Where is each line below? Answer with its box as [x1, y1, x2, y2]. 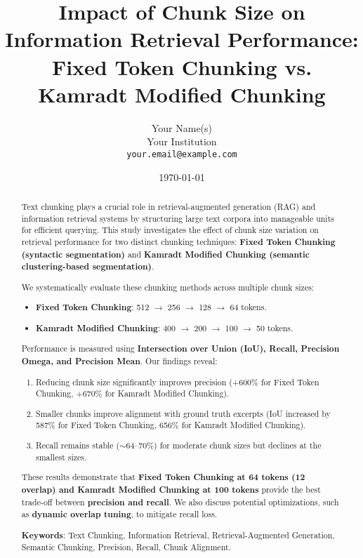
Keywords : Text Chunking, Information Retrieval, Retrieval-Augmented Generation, [21, 529, 335, 541]
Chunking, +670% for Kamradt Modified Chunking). [36, 387, 230, 399]
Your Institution [147, 134, 217, 149]
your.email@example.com [126, 149, 237, 159]
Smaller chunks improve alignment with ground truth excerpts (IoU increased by [36, 407, 331, 419]
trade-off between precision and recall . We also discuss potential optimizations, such [21, 496, 339, 508]
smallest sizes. [36, 451, 87, 463]
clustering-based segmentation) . [21, 260, 154, 273]
